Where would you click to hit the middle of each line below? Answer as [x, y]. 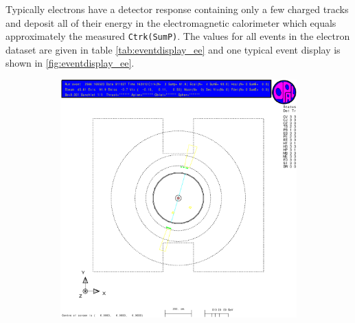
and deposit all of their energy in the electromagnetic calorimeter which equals [171, 22]
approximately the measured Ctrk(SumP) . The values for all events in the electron [178, 36]
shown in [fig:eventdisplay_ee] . [70, 63]
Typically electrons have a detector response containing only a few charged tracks [177, 9]
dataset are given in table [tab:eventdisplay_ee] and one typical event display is [173, 49]
